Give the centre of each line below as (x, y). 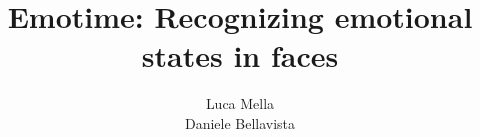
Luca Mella (240, 103)
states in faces (240, 55)
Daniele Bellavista (240, 122)
